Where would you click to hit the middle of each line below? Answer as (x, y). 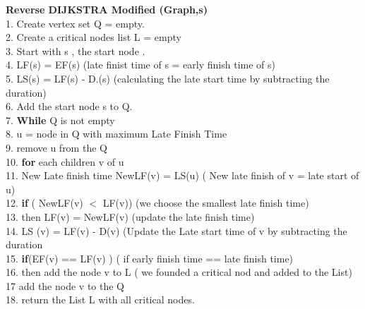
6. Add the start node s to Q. (69, 106)
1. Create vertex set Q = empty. (75, 23)
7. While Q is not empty (60, 120)
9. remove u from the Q (56, 147)
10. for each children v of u (65, 161)
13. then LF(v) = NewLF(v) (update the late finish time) (130, 216)
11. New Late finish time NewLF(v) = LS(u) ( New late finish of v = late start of (182, 175)
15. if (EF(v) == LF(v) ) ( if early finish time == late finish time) (150, 258)
